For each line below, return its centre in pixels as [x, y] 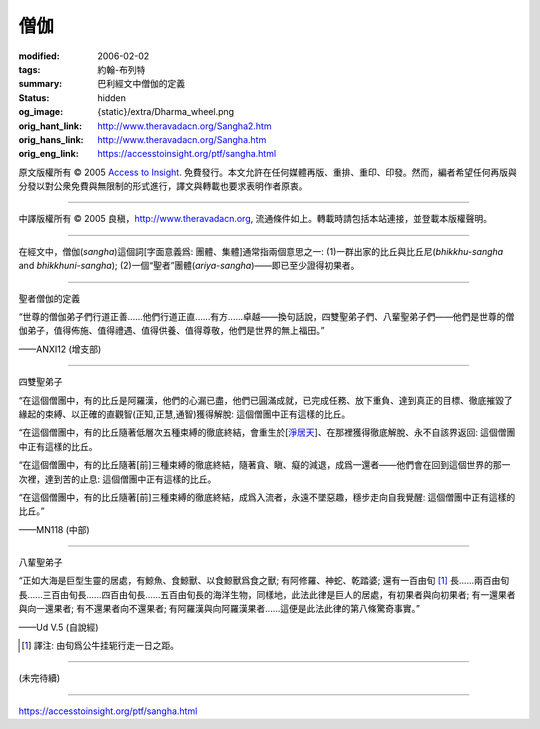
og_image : [41, 112]
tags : [29, 69]
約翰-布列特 [121, 69]
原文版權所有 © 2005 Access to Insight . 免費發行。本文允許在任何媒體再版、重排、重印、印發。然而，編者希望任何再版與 [267, 172]
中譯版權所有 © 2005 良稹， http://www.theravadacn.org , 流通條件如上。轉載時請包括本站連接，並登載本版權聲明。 [255, 219]
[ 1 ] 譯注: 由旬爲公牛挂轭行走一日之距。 [100, 646]
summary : [40, 84]
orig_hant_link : [50, 126]
